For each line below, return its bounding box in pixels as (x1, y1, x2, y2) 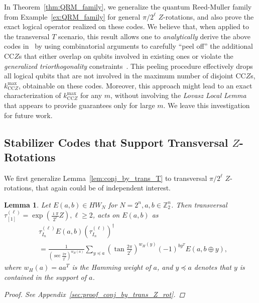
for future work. (4, 110, 53, 120)
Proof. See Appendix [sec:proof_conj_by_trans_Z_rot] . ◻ (4, 288, 185, 299)
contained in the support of (4, 271, 87, 282)
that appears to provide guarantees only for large (4, 99, 155, 110)
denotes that (194, 262, 231, 272)
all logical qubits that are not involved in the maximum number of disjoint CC (4, 70, 246, 81)
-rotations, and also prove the (163, 11, 254, 22)
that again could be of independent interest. (36, 182, 171, 193)
